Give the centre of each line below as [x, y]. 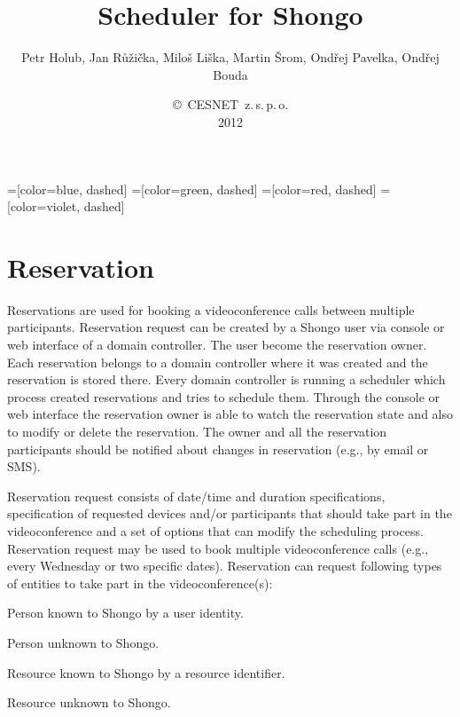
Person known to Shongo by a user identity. [125, 613]
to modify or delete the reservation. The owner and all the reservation [197, 431]
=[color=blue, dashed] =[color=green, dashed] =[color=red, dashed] [192, 189]
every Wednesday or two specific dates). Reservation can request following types [225, 566]
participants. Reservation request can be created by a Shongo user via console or [226, 327]
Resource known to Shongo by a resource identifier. [146, 672]
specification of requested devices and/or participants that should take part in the [230, 513]
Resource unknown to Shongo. [89, 702]
